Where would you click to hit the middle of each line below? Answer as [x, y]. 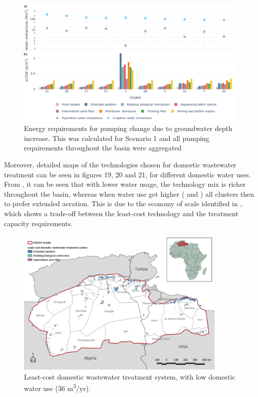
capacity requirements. [38, 223]
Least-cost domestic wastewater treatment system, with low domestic [130, 376]
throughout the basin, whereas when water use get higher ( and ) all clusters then [129, 194]
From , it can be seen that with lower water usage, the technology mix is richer [125, 184]
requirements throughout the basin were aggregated [103, 148]
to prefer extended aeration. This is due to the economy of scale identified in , [123, 203]
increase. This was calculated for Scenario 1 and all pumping [117, 138]
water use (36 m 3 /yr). [57, 387]
